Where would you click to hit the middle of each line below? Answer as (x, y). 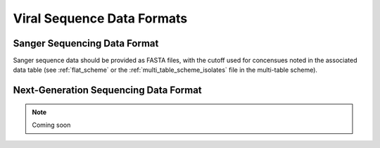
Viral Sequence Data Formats (100, 18)
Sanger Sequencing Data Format (86, 43)
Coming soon (51, 125)
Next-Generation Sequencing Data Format (107, 91)
